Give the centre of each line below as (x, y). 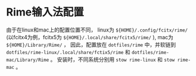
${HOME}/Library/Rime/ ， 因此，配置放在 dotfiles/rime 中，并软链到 (91, 45)
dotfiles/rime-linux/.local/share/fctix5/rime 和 (68, 52)
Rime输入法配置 (45, 12)
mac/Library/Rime (28, 60)
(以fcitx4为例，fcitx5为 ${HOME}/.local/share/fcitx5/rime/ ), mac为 (90, 37)
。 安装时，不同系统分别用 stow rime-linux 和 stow (113, 59)
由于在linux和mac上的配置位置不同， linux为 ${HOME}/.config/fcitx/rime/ (97, 30)
